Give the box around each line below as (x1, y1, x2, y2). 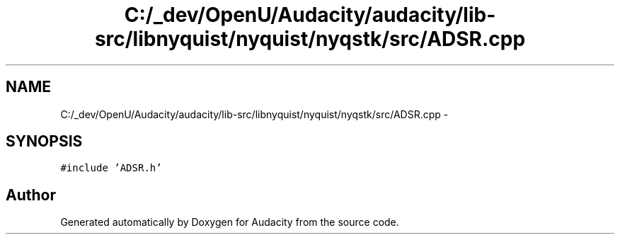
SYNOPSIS (6, 132, 83, 151)
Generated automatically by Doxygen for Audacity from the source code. (60, 216, 399, 229)
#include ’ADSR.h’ (60, 162, 162, 174)
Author (6, 185, 56, 204)
